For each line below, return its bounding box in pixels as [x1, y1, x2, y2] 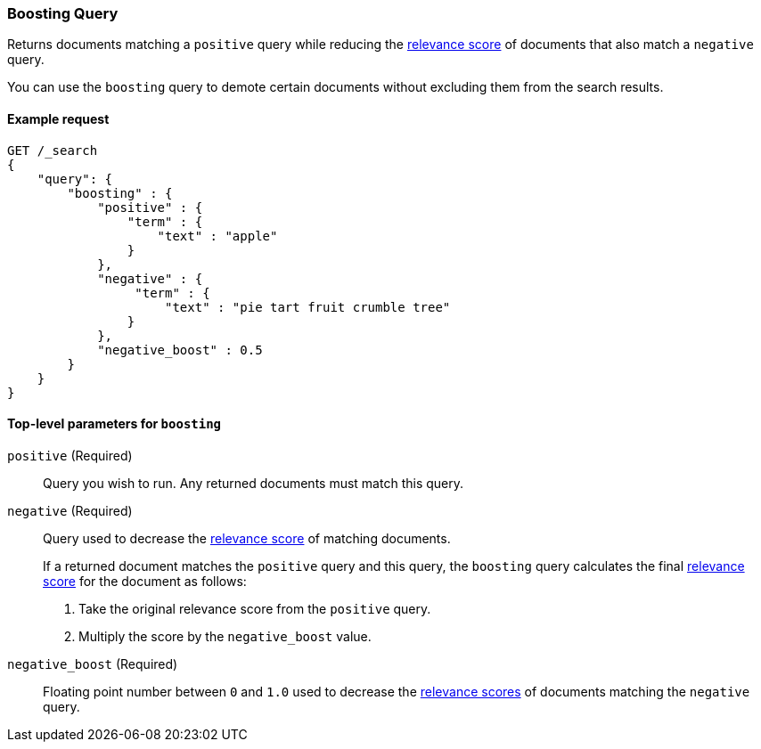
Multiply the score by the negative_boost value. [78, 628, 372, 644]
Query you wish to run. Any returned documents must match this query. [43, 475, 463, 491]
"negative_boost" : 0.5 [97, 342, 263, 357]
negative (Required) [7, 502, 133, 518]
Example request [7, 110, 110, 126]
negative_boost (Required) [7, 655, 178, 672]
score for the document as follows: [43, 573, 247, 589]
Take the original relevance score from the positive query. [78, 600, 431, 616]
